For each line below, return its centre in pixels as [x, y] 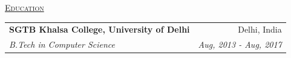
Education [25, 7]
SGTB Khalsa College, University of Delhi [100, 29]
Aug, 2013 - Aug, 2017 [240, 44]
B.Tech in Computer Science [62, 44]
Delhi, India [260, 29]
